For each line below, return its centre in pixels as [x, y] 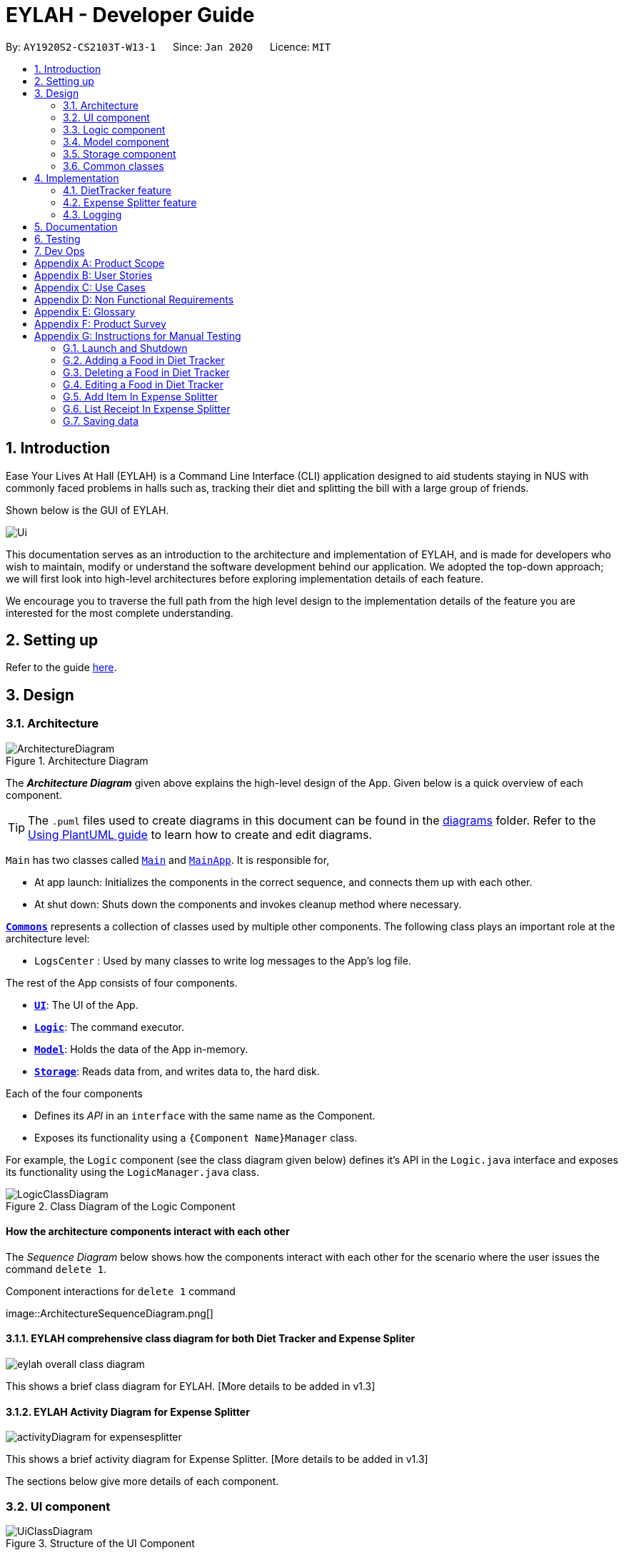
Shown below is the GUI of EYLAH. [87, 510]
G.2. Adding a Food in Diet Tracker [144, 360]
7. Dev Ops [60, 251]
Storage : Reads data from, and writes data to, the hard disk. [177, 1071]
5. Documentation [76, 226]
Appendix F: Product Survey [100, 323]
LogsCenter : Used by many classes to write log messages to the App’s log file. [223, 960]
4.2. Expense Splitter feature [130, 202]
